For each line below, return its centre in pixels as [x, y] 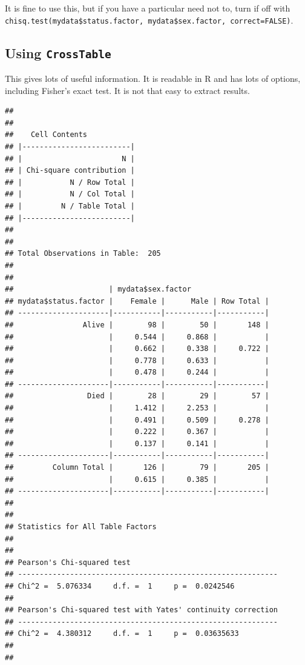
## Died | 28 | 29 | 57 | [137, 396]
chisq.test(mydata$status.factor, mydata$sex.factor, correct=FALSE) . [149, 20]
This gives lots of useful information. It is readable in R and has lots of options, [153, 79]
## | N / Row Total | [70, 182]
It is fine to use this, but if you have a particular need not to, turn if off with [148, 8]
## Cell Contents [46, 135]
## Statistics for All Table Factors [81, 527]
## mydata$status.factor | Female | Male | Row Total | [137, 301]
